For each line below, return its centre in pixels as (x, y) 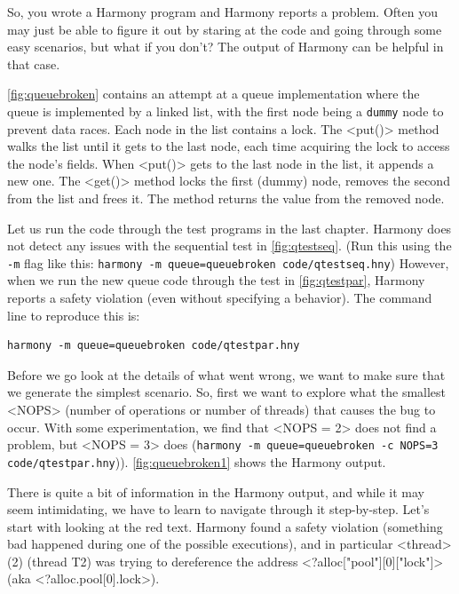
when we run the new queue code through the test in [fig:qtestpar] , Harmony (216, 280)
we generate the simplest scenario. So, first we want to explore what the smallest (227, 392)
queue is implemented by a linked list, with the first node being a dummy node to (226, 111)
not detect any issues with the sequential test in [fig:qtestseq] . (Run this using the (229, 246)
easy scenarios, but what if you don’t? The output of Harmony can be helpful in (226, 47)
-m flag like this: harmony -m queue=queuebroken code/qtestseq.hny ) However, (228, 262)
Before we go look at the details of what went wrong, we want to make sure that (226, 374)
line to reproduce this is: (74, 315)
